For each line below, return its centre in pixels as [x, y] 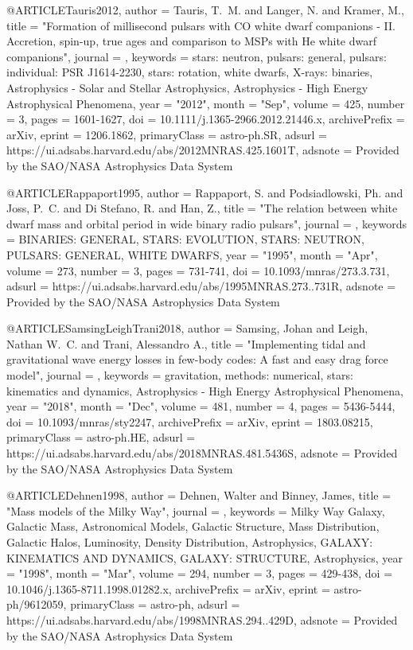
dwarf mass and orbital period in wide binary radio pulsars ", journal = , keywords [207, 223]
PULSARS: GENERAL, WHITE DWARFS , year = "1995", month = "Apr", [192, 254]
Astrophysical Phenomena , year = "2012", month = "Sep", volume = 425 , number [206, 103]
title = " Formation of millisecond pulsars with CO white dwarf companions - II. [201, 25]
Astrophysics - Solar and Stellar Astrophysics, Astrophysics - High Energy [187, 87]
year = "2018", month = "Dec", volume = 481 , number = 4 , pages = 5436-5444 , [201, 406]
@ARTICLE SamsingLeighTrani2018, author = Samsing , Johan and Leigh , [187, 328]
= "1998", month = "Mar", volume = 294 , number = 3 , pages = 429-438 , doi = [200, 573]
